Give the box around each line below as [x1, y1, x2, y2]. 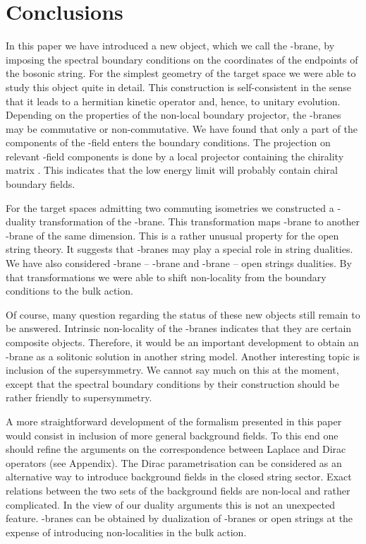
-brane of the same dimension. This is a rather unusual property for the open [6, 227, 339, 242]
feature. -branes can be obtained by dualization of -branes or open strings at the [6, 511, 353, 526]
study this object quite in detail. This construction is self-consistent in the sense [6, 79, 352, 94]
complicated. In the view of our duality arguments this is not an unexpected [6, 497, 335, 512]
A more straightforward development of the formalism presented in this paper [6, 413, 342, 428]
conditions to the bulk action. [6, 283, 133, 298]
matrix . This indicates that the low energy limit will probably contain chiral [6, 162, 338, 177]
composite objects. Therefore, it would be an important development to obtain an [6, 335, 359, 349]
